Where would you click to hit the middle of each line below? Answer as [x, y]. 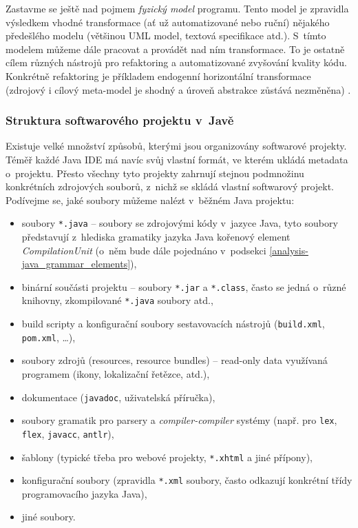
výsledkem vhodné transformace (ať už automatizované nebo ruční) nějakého [168, 22]
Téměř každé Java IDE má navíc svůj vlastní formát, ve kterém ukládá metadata [177, 159]
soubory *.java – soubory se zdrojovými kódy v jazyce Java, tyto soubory [180, 223]
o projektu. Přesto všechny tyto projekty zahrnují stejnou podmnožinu [155, 173]
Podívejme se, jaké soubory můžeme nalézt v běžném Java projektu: [150, 200]
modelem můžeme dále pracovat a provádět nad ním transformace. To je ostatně [175, 49]
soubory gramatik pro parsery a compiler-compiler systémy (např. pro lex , [179, 420]
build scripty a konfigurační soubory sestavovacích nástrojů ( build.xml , [173, 324]
